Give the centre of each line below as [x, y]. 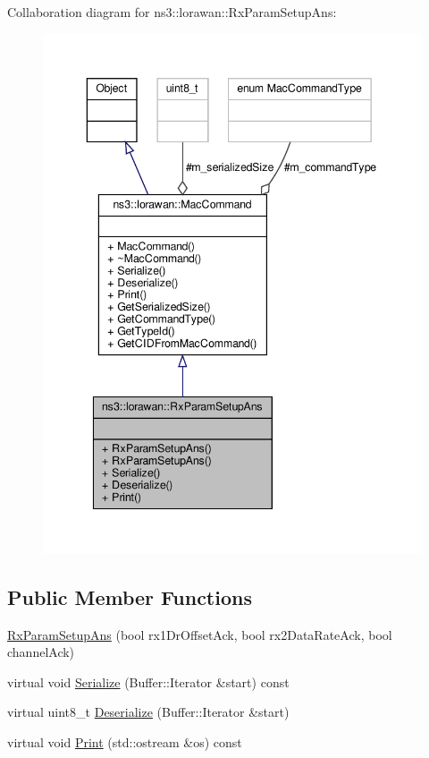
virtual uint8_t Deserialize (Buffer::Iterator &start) [148, 712]
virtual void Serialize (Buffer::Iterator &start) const [148, 681]
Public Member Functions [130, 596]
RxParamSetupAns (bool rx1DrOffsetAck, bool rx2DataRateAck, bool [200, 634]
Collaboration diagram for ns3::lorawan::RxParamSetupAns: [172, 12]
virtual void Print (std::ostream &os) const [125, 741]
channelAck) [41, 652]
